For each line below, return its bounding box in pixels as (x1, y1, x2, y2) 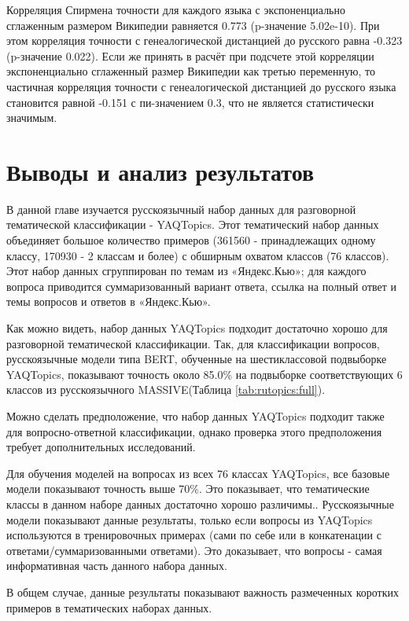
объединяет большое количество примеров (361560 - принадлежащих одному (6, 232, 376, 248)
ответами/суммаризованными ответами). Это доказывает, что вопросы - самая (6, 542, 382, 558)
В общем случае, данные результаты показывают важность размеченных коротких (6, 583, 399, 600)
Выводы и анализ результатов (6, 155, 315, 187)
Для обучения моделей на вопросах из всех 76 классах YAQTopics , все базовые (6, 465, 390, 481)
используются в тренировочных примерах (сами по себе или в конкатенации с (6, 527, 381, 543)
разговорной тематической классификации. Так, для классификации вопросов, (6, 335, 380, 351)
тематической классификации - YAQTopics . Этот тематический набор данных (6, 216, 379, 233)
